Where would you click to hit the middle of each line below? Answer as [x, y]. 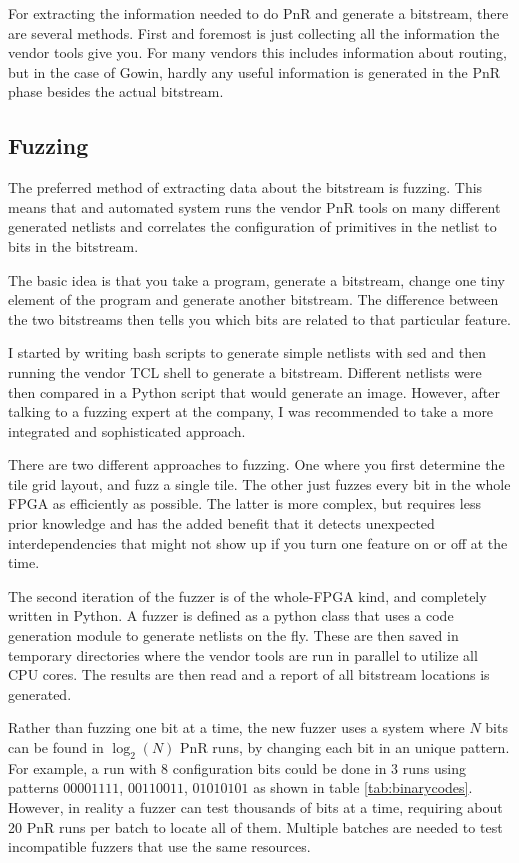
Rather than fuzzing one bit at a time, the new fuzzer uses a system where [236, 727]
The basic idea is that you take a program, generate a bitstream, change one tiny [256, 279]
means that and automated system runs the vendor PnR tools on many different [254, 206]
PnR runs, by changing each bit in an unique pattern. [345, 747]
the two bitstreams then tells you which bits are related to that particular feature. [259, 318]
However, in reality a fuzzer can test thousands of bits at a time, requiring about [255, 807]
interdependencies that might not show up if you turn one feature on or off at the [258, 542]
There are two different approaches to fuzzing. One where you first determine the [256, 464]
